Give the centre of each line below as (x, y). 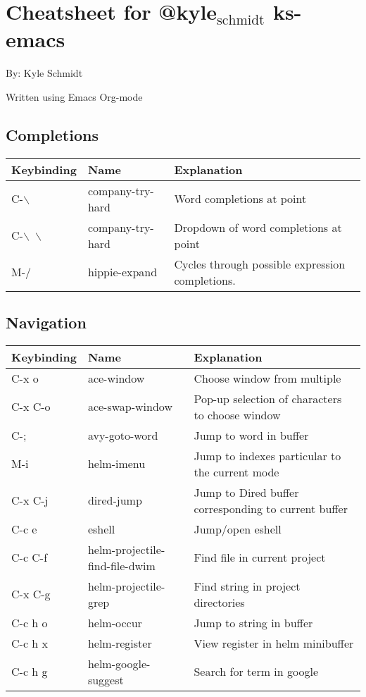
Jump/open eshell (238, 529)
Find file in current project (260, 557)
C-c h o (30, 622)
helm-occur (115, 622)
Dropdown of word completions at (258, 227)
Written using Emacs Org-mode (74, 96)
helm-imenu (116, 464)
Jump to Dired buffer (246, 492)
